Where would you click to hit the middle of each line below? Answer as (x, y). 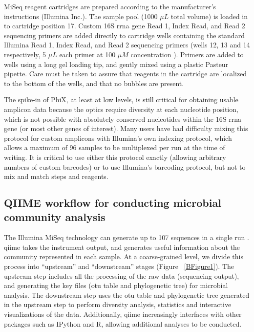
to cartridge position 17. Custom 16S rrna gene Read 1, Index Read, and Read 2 (125, 26)
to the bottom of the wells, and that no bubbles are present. (94, 83)
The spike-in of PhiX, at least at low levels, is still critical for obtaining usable (121, 100)
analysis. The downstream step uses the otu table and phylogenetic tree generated (127, 295)
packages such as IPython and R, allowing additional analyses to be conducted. (123, 323)
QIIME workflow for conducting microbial (113, 203)
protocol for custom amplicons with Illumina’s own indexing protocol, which (118, 138)
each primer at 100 (87, 54)
